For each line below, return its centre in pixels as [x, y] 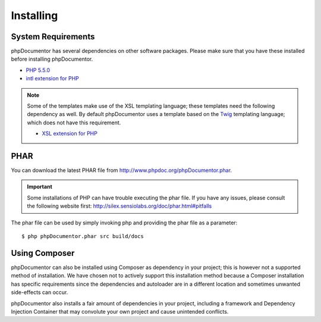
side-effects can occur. [40, 292]
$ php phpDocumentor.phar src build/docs [83, 236]
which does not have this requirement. [74, 123]
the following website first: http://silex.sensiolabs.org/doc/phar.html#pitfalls [119, 206]
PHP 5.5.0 [38, 70]
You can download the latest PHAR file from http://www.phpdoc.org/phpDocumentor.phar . [121, 170]
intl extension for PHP [53, 79]
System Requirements [53, 37]
